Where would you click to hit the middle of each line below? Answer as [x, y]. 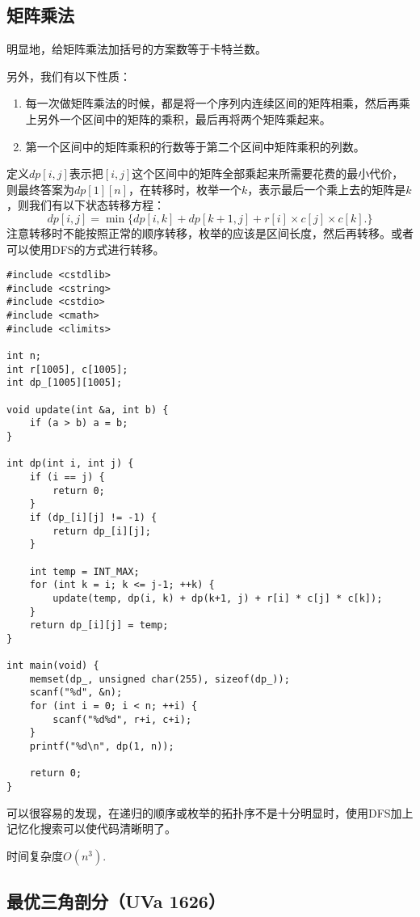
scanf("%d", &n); [76, 693]
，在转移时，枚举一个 [185, 189]
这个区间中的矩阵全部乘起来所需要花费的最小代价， [268, 173]
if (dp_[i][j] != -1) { [93, 517]
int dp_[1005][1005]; [65, 383]
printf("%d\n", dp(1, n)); [102, 747]
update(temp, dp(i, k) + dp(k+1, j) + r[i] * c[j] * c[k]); [218, 598]
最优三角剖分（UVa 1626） [116, 901]
